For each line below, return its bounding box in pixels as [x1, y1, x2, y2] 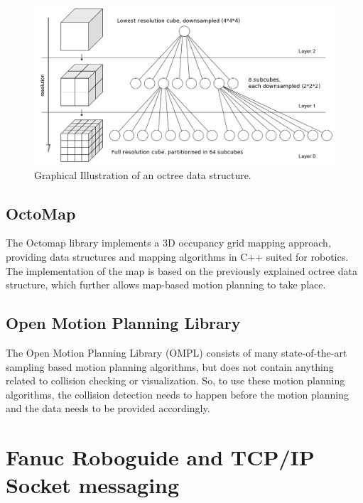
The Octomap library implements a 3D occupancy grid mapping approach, [6, 235, 331, 250]
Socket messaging [6, 470, 180, 499]
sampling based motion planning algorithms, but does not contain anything [6, 359, 334, 374]
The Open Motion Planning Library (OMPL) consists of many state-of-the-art [6, 345, 347, 359]
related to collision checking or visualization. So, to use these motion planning [6, 373, 345, 388]
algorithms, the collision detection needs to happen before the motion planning [6, 386, 349, 401]
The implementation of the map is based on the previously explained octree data [6, 263, 357, 278]
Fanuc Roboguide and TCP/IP [6, 443, 315, 472]
